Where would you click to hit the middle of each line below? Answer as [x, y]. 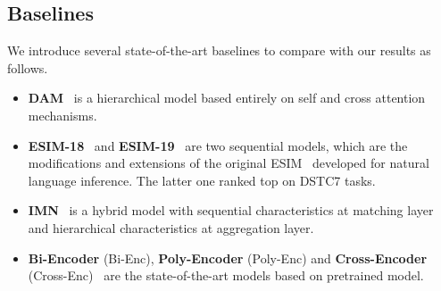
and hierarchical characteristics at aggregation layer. [171, 227]
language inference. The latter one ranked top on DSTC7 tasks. [202, 180]
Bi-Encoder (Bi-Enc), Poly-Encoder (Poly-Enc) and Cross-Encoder [228, 258]
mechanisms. [62, 115]
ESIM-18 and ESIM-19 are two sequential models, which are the [218, 145]
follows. [28, 67]
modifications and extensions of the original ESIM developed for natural [229, 163]
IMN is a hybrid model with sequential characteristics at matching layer [231, 210]
